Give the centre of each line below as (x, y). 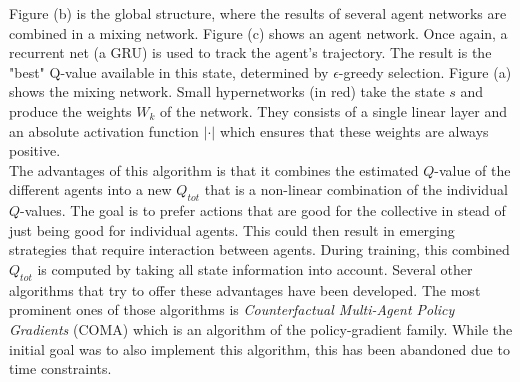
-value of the (472, 169)
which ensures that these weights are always (354, 130)
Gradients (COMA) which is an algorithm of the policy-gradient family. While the (261, 328)
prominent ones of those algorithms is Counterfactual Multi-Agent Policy (232, 309)
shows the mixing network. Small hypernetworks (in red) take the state (227, 91)
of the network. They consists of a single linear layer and (333, 110)
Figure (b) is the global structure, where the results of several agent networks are (258, 13)
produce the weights (70, 110)
